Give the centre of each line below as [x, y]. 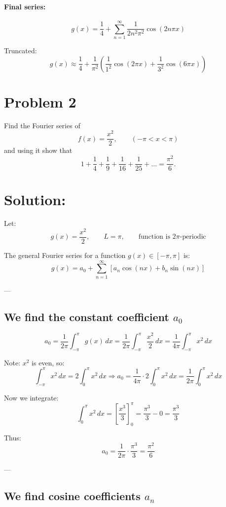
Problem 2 [40, 101]
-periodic [193, 237]
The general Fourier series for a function [65, 255]
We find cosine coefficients [72, 496]
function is [154, 237]
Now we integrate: [31, 397]
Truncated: [20, 50]
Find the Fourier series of [42, 125]
